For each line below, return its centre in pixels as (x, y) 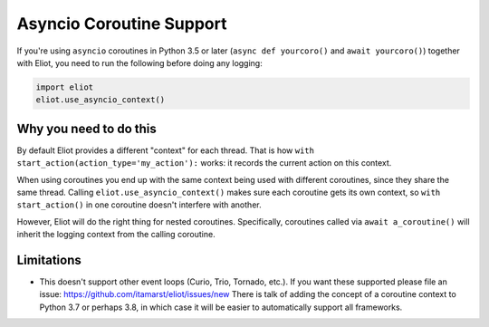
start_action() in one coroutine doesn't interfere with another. (139, 205)
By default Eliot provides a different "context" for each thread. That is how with (165, 150)
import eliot (65, 87)
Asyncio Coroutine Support (122, 24)
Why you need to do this (87, 128)
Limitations (49, 260)
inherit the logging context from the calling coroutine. (116, 235)
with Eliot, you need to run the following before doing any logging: (139, 63)
